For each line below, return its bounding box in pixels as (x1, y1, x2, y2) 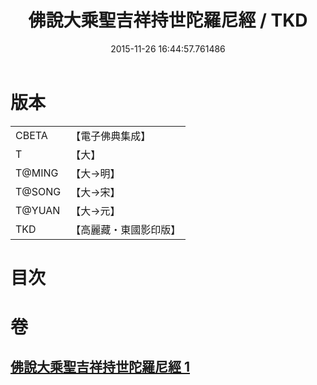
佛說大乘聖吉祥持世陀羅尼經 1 (10, 359, 191, 376)
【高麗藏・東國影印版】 (70, 222, 182, 236)
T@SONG (15, 184, 62, 198)
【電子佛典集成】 (70, 129, 152, 143)
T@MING (15, 166, 59, 180)
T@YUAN (15, 203, 61, 217)
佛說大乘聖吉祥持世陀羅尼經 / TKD (28, 9, 308, 32)
